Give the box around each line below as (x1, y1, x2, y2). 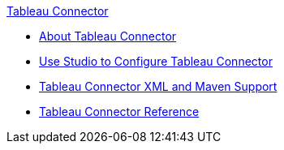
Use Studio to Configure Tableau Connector (39, 54, 273, 68)
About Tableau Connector (39, 29, 177, 43)
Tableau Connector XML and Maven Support (39, 79, 278, 93)
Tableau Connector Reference (39, 105, 200, 118)
